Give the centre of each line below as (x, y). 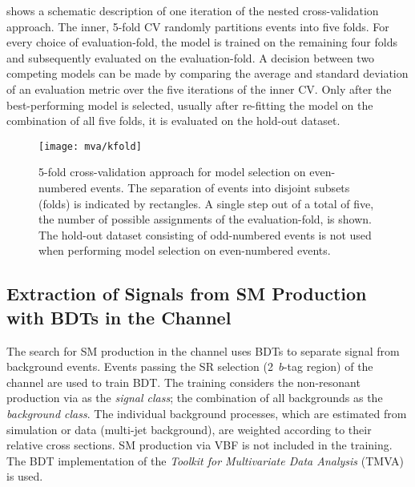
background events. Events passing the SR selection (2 (140, 366)
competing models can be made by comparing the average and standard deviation (207, 73)
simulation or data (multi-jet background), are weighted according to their (189, 429)
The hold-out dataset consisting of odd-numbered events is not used (205, 234)
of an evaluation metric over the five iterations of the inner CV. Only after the (199, 89)
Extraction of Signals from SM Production (187, 294)
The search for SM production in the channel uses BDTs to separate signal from (203, 350)
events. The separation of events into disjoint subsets (220, 187)
